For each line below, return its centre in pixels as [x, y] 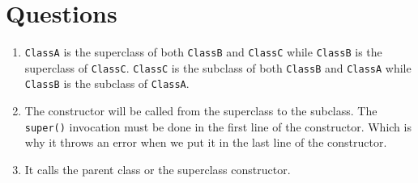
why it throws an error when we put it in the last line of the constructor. [206, 142]
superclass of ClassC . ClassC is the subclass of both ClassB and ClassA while [218, 67]
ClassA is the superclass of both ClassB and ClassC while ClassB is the [203, 52]
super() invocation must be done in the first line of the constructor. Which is [218, 126]
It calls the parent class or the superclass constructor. [158, 169]
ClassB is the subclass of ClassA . [107, 83]
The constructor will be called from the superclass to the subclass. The [201, 111]
